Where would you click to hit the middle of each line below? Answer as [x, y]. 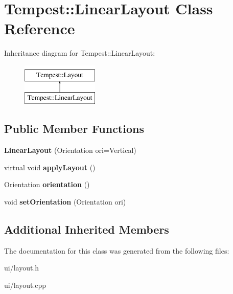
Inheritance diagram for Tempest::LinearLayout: [80, 53]
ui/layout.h [22, 268]
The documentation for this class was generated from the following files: [117, 250]
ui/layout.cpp [25, 285]
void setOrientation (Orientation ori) [65, 202]
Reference [40, 28]
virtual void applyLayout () [50, 167]
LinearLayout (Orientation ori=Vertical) [70, 150]
